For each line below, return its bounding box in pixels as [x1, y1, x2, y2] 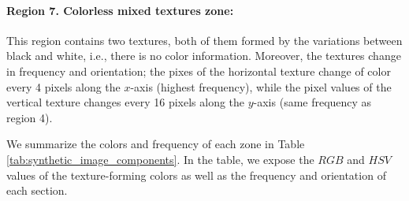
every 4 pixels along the [6, 78, 121, 95]
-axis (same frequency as [253, 94, 372, 110]
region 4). [6, 109, 53, 125]
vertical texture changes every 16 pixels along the [6, 94, 245, 110]
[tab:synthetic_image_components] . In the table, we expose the [6, 151, 314, 167]
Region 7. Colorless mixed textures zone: [6, 2, 234, 18]
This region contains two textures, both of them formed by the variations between [6, 32, 403, 48]
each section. [6, 182, 68, 199]
